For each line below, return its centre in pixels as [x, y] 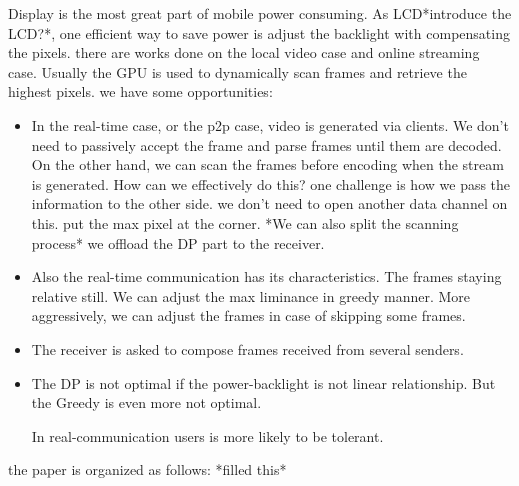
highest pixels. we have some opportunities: [140, 91]
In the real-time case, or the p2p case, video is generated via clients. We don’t [270, 124]
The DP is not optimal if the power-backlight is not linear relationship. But [263, 382]
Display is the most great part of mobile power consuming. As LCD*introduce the [260, 13]
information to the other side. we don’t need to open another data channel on [269, 203]
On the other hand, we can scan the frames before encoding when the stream [267, 164]
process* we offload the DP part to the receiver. [178, 242]
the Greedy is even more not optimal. [146, 402]
